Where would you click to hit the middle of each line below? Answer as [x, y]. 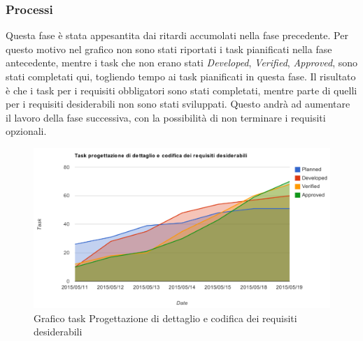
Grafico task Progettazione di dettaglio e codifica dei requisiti [165, 318]
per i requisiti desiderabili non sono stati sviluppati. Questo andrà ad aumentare [178, 104]
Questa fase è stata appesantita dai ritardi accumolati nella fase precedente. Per [177, 35]
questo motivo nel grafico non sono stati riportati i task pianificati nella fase [169, 49]
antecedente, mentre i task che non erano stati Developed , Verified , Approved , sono [182, 63]
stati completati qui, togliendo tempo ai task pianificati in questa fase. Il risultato [181, 76]
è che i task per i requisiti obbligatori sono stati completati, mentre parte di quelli [181, 90]
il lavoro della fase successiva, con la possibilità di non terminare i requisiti [166, 117]
